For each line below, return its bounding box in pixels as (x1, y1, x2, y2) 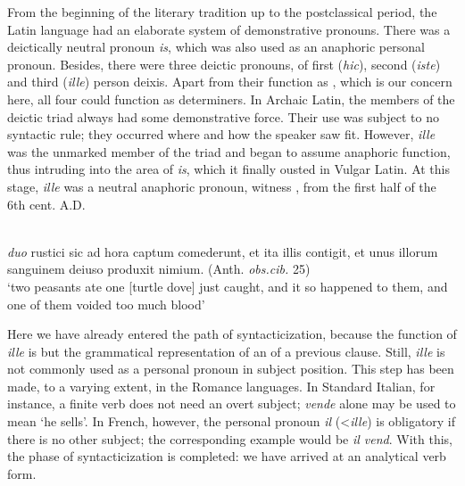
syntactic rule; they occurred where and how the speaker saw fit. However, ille (7, 125, 436, 144)
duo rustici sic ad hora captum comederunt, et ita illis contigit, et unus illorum (7, 242, 438, 260)
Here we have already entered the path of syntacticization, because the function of (7, 325, 457, 343)
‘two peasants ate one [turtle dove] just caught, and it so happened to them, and (7, 276, 448, 295)
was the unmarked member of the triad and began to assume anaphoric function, (7, 142, 451, 161)
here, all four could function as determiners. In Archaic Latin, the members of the (7, 89, 455, 108)
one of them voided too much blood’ (7, 294, 205, 313)
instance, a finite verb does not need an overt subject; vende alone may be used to (7, 394, 456, 413)
